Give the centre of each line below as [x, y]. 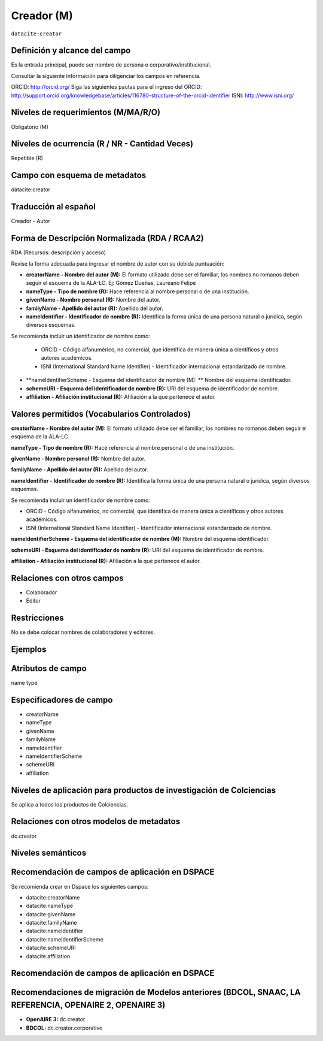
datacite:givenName [51, 914]
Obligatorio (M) [30, 127]
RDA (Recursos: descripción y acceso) [59, 252]
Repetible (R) [27, 158]
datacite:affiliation [48, 956]
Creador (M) [42, 16]
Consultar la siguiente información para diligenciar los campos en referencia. [106, 76]
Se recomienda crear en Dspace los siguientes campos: [80, 886]
